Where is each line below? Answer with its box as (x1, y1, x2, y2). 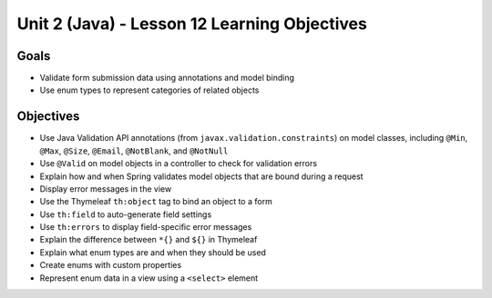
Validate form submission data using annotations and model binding (39, 73, 295, 84)
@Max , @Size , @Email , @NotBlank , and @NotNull (39, 145, 229, 156)
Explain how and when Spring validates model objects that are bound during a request (39, 171, 364, 182)
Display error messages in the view (39, 183, 172, 194)
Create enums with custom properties (39, 260, 182, 271)
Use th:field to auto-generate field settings (39, 209, 212, 220)
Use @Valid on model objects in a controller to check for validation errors (39, 158, 318, 169)
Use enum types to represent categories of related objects (39, 84, 260, 95)
